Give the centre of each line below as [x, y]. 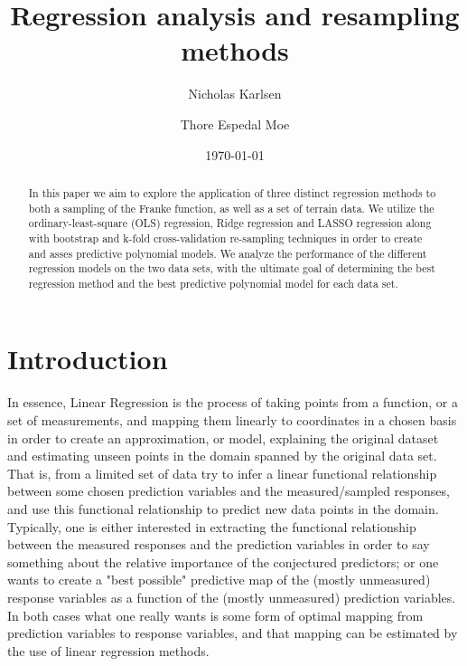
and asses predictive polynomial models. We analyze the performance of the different [228, 253]
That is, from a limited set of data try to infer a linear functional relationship [222, 473]
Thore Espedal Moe [235, 124]
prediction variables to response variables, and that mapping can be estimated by [233, 633]
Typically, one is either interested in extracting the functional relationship [212, 526]
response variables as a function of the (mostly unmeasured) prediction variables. [232, 597]
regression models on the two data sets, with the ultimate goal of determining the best [232, 268]
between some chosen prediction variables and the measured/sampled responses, [229, 491]
